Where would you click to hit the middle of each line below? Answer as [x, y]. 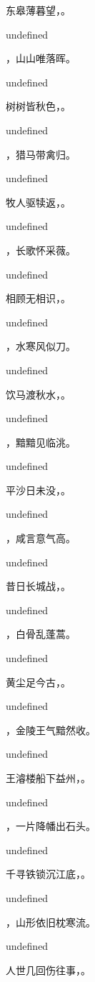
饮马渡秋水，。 [38, 394]
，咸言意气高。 [41, 538]
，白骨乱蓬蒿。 [41, 634]
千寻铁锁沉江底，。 [48, 874]
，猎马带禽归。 [41, 154]
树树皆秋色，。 [38, 106]
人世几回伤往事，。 [48, 970]
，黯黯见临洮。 [41, 442]
